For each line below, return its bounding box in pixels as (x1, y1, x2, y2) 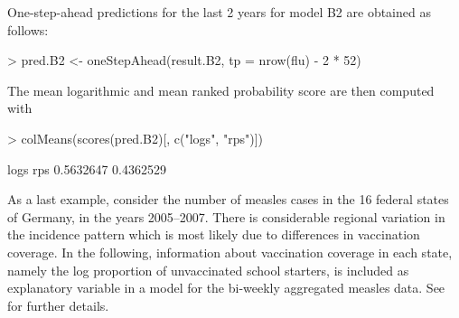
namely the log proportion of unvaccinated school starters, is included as (7, 260, 409, 279)
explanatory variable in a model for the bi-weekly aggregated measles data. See (7, 278, 445, 297)
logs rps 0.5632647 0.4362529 (7, 159, 166, 178)
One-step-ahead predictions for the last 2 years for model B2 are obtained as (7, 3, 431, 21)
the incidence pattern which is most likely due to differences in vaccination (7, 225, 420, 244)
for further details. (7, 295, 109, 314)
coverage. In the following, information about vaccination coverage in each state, (7, 242, 453, 261)
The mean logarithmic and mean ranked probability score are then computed (7, 80, 435, 99)
